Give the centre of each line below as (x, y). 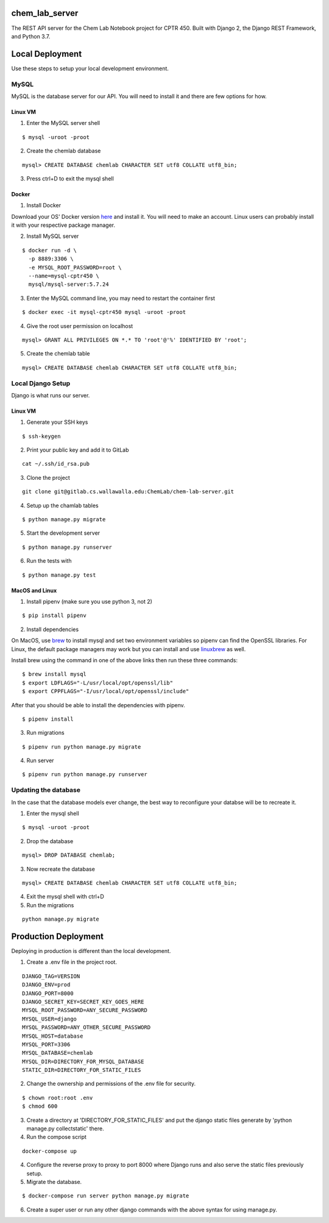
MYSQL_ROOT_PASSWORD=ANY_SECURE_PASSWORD (85, 1010)
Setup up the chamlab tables (62, 505)
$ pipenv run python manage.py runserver (85, 775)
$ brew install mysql (54, 674)
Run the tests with (49, 561)
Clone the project (48, 477)
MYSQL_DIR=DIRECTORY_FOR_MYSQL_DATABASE (83, 1061)
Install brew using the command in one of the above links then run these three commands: (124, 660)
